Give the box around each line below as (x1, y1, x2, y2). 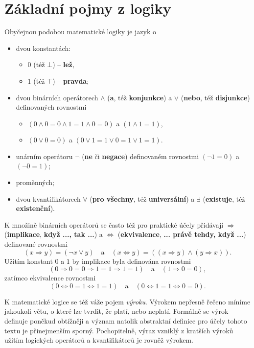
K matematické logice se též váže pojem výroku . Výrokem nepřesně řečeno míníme (4, 296, 251, 306)
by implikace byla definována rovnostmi (72, 255, 191, 266)
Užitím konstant (4, 255, 53, 266)
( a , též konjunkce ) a (107, 92, 172, 102)
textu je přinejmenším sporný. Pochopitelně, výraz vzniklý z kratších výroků (4, 325, 233, 335)
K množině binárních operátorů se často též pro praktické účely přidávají (4, 219, 224, 230)
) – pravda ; (52, 75, 89, 86)
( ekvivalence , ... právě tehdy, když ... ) (117, 229, 246, 239)
